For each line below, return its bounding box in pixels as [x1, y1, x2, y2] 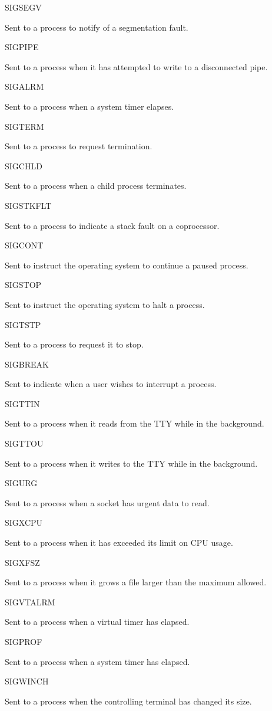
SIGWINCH [5, 675, 49, 687]
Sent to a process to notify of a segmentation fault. [5, 21, 188, 33]
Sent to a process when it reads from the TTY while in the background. [5, 417, 264, 430]
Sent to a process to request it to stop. [5, 338, 144, 350]
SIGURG [5, 477, 38, 489]
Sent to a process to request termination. [5, 140, 152, 152]
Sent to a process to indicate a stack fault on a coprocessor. [5, 219, 220, 231]
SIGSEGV [5, 1, 42, 13]
